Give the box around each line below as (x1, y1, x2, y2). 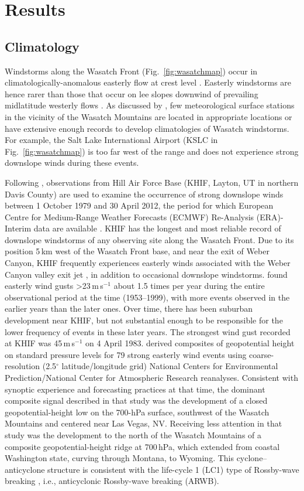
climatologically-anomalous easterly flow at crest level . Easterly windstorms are (5, 76, 292, 88)
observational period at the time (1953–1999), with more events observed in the (5, 291, 290, 303)
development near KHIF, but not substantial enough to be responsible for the (5, 314, 283, 326)
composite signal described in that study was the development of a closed (5, 394, 268, 407)
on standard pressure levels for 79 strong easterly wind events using (5, 348, 247, 360)
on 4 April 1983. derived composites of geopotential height (85, 337, 295, 349)
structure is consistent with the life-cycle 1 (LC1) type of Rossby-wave (47, 463, 299, 475)
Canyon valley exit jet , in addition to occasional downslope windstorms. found (5, 268, 288, 280)
